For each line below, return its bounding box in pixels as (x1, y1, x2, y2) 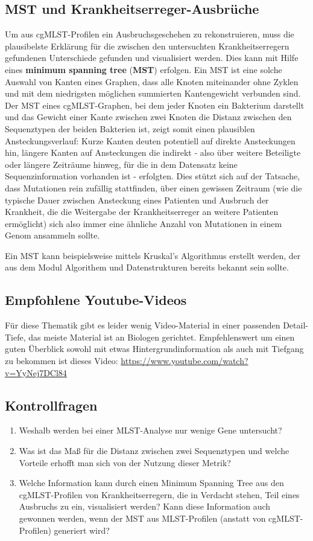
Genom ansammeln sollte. (5, 229, 100, 242)
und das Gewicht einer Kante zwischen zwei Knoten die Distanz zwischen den (5, 110, 292, 123)
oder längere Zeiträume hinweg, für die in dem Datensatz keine (5, 158, 238, 170)
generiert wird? (54, 523, 110, 536)
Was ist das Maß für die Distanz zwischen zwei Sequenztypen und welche (19, 444, 289, 457)
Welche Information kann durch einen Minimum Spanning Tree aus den (19, 476, 284, 489)
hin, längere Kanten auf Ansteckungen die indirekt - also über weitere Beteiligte (5, 146, 301, 159)
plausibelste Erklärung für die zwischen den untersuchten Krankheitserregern (5, 39, 289, 52)
